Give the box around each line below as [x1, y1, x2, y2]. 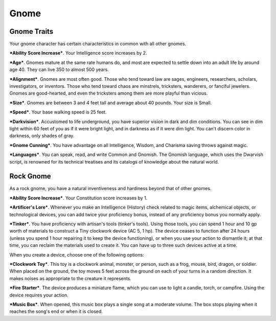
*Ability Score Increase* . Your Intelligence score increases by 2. [9, 50, 148, 56]
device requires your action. [9, 292, 68, 298]
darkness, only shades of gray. [9, 133, 75, 139]
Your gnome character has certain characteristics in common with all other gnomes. [9, 41, 187, 47]
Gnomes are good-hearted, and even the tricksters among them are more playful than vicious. [9, 90, 208, 97]
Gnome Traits [9, 27, 54, 36]
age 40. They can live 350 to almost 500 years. [9, 66, 109, 73]
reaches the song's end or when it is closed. [9, 308, 103, 314]
